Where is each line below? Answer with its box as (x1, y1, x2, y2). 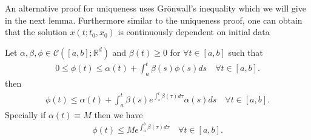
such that (228, 45, 263, 58)
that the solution (5, 25, 67, 38)
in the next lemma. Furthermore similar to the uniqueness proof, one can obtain (5, 13, 303, 26)
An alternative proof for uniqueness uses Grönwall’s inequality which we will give (5, 2, 306, 14)
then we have (94, 108, 143, 121)
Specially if (5, 108, 46, 121)
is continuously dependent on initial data (118, 25, 270, 38)
